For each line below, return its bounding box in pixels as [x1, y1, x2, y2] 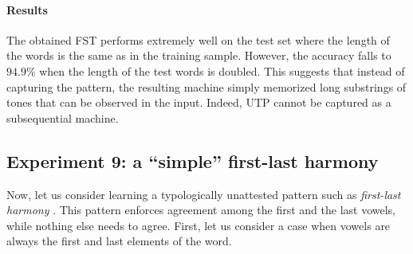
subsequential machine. [6, 109, 119, 126]
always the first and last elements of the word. [6, 233, 232, 249]
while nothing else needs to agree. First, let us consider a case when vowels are [6, 217, 391, 233]
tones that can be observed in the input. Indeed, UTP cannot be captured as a [6, 94, 391, 111]
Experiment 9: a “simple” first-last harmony [6, 148, 379, 173]
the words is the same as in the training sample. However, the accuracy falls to [6, 47, 391, 64]
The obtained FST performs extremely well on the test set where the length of [6, 31, 390, 48]
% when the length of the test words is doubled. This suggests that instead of [26, 62, 405, 79]
